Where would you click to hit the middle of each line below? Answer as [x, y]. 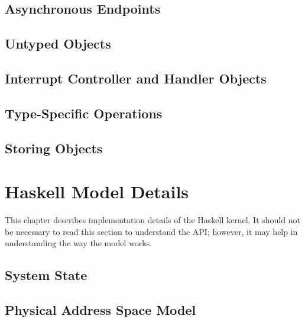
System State [46, 275]
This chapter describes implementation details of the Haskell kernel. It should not [152, 220]
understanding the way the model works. [79, 243]
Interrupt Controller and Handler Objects [136, 78]
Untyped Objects [58, 44]
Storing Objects [54, 148]
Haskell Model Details [97, 191]
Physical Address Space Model [100, 309]
